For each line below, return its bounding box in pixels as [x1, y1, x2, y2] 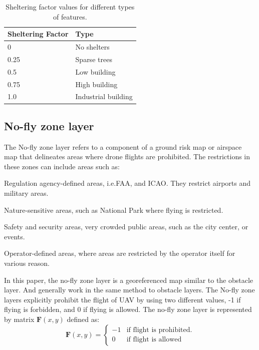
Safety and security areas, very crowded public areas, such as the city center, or [4, 221, 248, 232]
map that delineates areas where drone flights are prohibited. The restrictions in [4, 151, 250, 162]
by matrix [4, 314, 35, 324]
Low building [75, 66, 116, 77]
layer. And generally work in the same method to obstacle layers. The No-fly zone [4, 284, 255, 295]
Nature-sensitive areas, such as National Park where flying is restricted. [4, 204, 223, 215]
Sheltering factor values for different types [6, 2, 135, 12]
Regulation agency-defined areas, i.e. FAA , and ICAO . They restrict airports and [4, 178, 251, 188]
